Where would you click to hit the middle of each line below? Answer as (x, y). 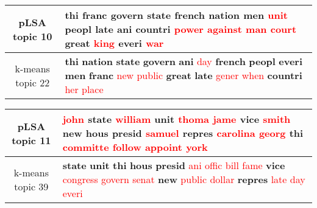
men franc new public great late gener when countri (183, 75)
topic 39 (31, 186)
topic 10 (32, 36)
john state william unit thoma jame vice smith (176, 119)
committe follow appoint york (135, 147)
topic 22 (33, 82)
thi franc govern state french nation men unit (176, 15)
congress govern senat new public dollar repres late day (184, 179)
